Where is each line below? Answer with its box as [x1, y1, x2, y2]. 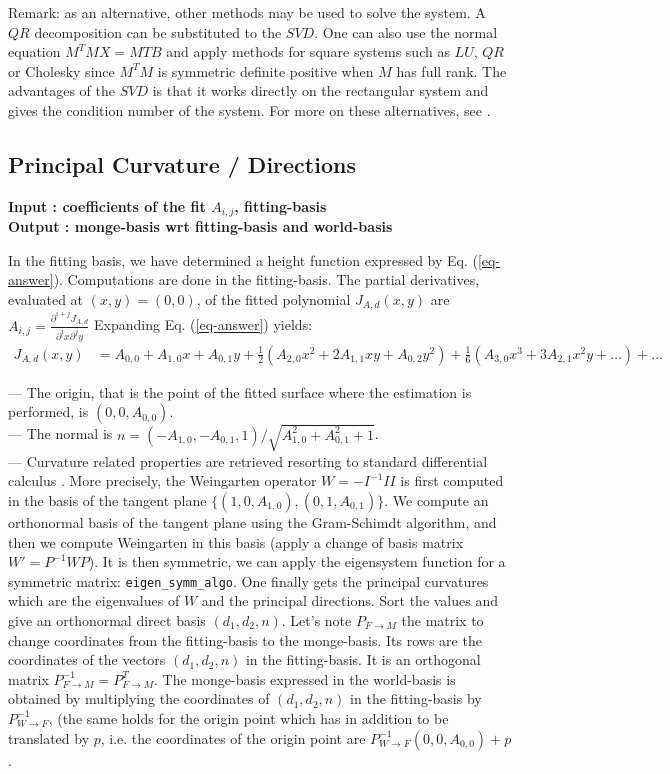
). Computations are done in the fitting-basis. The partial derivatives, [53, 269, 480, 290]
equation [8, 41, 61, 62]
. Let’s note [281, 610, 352, 630]
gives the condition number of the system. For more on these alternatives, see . [8, 99, 491, 120]
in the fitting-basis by [350, 688, 482, 709]
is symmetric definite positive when [157, 60, 374, 81]
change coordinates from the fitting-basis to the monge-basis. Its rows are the [8, 629, 482, 650]
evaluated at [8, 289, 84, 309]
